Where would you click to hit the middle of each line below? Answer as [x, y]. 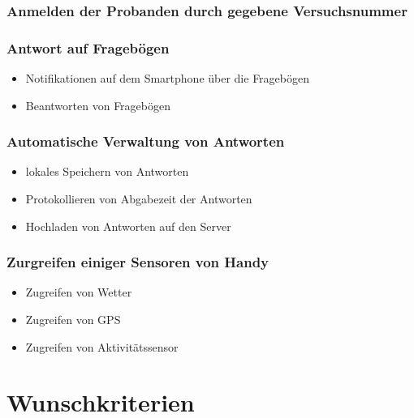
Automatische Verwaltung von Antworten [146, 141]
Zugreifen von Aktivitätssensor [102, 346]
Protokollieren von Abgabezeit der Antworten [139, 199]
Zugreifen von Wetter [79, 292]
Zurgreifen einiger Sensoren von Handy [138, 262]
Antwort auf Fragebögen [88, 47]
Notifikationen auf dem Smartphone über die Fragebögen [167, 78]
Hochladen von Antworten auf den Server [128, 226]
